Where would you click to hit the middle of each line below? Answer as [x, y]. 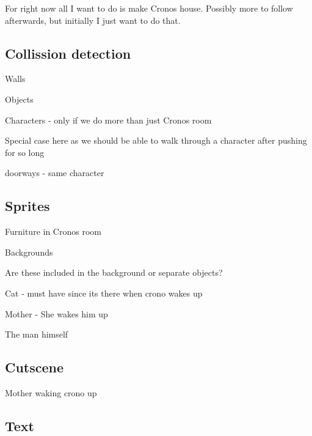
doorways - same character [55, 173]
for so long [25, 152]
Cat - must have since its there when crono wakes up [104, 293]
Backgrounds [29, 252]
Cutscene [34, 367]
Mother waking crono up [51, 392]
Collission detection [68, 53]
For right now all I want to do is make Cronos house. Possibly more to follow [149, 8]
